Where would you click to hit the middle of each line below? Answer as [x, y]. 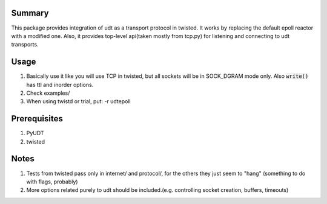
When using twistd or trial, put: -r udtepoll [78, 101]
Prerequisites [37, 119]
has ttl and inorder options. [60, 84]
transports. [25, 45]
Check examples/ [48, 93]
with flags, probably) [52, 182]
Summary [30, 13]
